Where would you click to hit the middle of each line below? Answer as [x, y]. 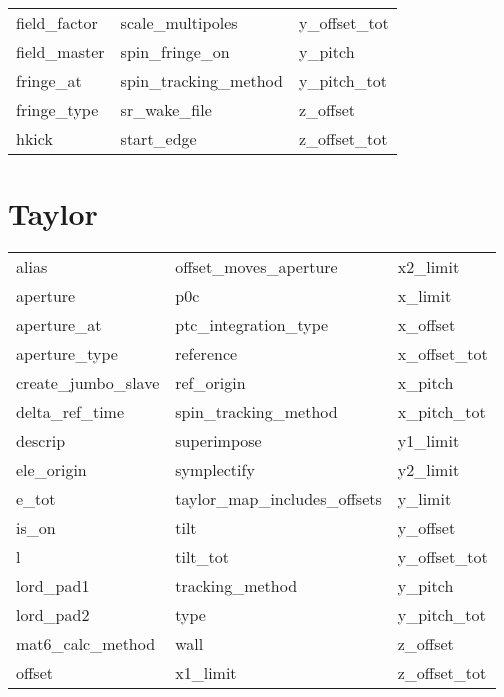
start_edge [158, 138]
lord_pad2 [53, 615]
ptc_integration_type [252, 325]
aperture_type [67, 354]
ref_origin [210, 383]
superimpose [218, 441]
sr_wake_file [166, 109]
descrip [41, 441]
